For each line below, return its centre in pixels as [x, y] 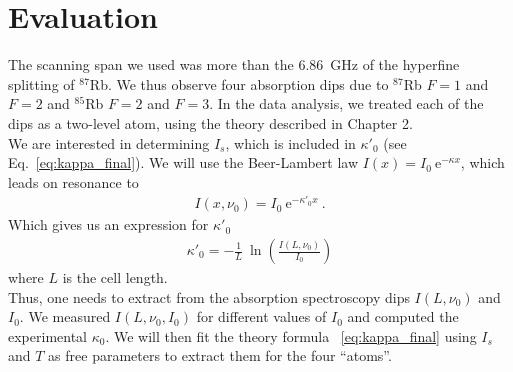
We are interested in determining [109, 142]
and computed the [403, 316]
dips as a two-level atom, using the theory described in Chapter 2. [210, 122]
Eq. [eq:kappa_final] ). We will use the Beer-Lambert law [183, 162]
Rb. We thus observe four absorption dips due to [239, 83]
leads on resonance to [73, 181]
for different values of [261, 316]
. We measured [65, 316]
